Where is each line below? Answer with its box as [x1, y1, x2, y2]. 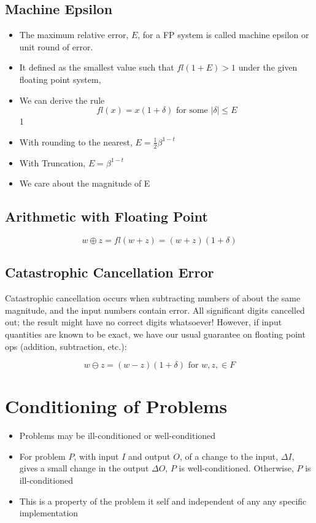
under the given [238, 61, 298, 74]
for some [176, 106, 208, 115]
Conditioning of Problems [5, 393, 228, 419]
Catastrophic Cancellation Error [5, 263, 214, 282]
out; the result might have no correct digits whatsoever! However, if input [5, 316, 282, 328]
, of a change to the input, [179, 449, 279, 462]
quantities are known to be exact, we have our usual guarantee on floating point [5, 327, 306, 340]
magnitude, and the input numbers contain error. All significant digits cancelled [5, 303, 305, 316]
